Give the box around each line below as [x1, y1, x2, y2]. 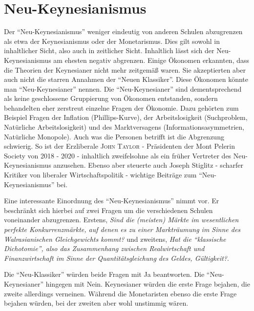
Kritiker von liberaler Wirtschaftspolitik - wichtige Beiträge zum [4, 170, 197, 180]
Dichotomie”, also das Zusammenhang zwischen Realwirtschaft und [4, 243, 205, 253]
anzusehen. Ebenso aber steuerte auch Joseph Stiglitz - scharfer [53, 160, 243, 170]
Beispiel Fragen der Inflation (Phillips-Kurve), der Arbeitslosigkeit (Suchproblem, [4, 112, 248, 122]
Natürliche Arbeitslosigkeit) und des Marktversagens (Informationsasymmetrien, [4, 122, 244, 132]
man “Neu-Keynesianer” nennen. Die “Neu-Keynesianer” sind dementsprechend [4, 83, 242, 94]
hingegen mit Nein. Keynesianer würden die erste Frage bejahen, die [45, 278, 250, 289]
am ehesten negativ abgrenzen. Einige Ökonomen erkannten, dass [53, 55, 249, 65]
